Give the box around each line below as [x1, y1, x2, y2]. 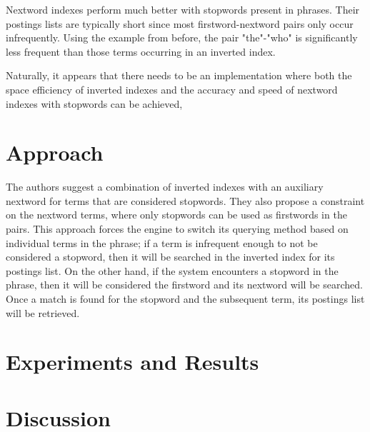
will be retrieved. [6, 305, 80, 320]
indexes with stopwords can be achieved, [6, 96, 183, 111]
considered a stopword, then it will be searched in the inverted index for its [6, 249, 335, 264]
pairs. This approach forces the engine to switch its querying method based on [6, 221, 349, 236]
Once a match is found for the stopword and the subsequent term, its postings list [6, 291, 365, 306]
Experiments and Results [6, 347, 259, 376]
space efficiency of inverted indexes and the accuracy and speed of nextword [6, 81, 338, 96]
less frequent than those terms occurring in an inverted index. [6, 44, 276, 59]
